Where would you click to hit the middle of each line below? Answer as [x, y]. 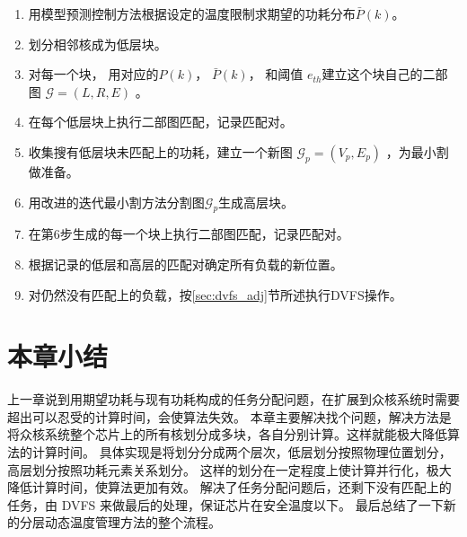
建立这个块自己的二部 [385, 74]
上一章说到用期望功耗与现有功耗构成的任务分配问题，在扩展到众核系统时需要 [233, 399]
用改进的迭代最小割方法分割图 [116, 202]
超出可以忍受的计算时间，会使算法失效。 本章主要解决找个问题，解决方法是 [229, 416]
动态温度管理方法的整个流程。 [132, 522]
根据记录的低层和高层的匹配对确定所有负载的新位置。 [185, 264]
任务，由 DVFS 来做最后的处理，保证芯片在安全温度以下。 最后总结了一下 [225, 504]
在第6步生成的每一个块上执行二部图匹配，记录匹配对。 [189, 234]
